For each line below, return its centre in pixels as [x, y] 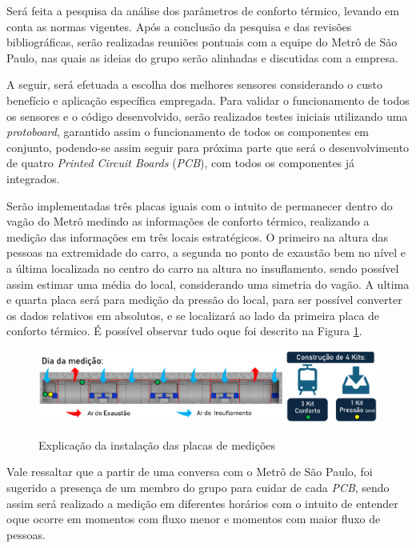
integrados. [33, 178]
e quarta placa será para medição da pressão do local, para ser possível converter [204, 300]
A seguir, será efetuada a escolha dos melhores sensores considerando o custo [194, 84]
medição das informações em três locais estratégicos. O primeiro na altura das [198, 236]
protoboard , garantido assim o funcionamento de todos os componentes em [188, 132]
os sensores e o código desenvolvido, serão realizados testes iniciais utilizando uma [207, 116]
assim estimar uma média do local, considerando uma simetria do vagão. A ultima [208, 284]
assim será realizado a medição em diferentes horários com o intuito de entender [202, 503]
